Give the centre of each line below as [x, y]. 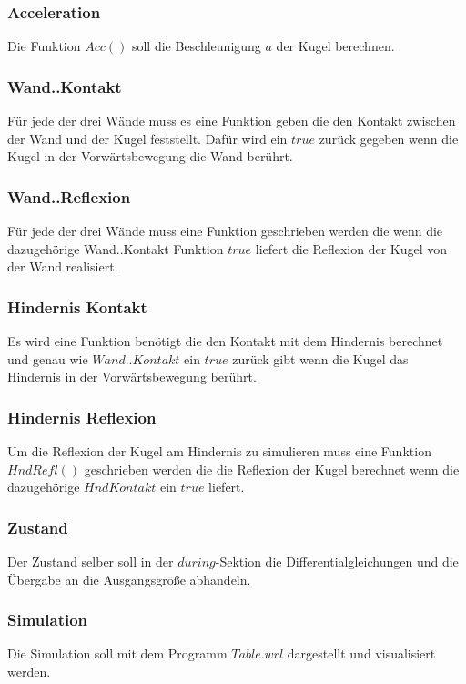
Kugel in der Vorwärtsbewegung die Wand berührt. [150, 156]
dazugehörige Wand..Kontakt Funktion [116, 248]
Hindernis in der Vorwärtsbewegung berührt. [132, 377]
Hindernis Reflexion [82, 417]
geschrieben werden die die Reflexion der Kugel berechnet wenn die [272, 469]
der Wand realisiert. [63, 266]
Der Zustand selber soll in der [91, 561]
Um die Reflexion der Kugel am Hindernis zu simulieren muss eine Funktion [219, 451]
